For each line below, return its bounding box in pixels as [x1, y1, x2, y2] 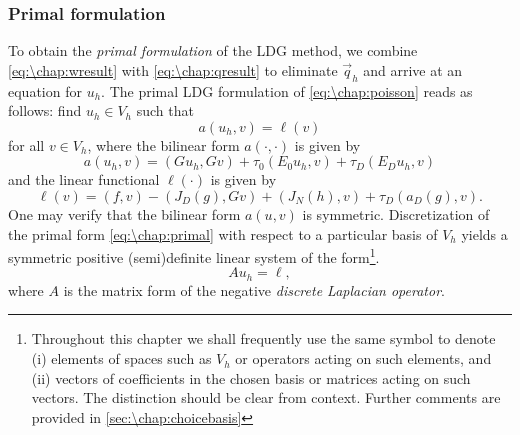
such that [136, 100, 194, 121]
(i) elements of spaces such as [31, 348, 212, 369]
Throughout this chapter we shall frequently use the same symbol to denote [31, 328, 496, 349]
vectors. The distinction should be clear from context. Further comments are [31, 387, 501, 408]
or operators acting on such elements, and [235, 348, 492, 369]
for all [8, 134, 45, 155]
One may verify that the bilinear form [8, 203, 241, 224]
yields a [461, 223, 508, 244]
